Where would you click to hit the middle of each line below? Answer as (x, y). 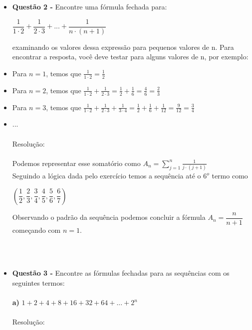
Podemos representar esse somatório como (76, 163)
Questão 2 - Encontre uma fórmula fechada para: (90, 6)
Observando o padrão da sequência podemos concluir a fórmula (109, 217)
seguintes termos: (38, 283)
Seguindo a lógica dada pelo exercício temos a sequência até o (107, 176)
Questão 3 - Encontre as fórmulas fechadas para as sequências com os (121, 273)
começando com (36, 230)
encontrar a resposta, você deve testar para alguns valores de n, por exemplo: (130, 57)
